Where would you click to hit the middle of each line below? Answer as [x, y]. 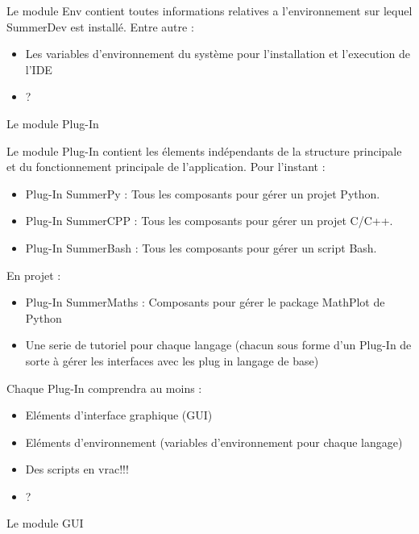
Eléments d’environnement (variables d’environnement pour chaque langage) [214, 442]
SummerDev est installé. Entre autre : [100, 26]
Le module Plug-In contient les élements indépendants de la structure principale [204, 150]
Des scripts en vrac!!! [77, 469]
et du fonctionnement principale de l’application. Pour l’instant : [166, 167]
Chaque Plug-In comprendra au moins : [104, 388]
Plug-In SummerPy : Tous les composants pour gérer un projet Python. [203, 193]
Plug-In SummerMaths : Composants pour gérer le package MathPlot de [205, 302]
